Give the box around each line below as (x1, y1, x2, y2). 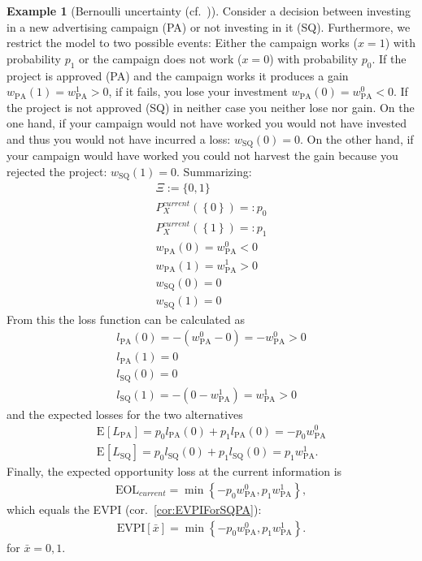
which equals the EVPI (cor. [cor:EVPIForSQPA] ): (7, 500, 262, 517)
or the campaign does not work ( (79, 50, 242, 67)
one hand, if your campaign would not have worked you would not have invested (7, 114, 407, 132)
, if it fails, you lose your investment (108, 83, 288, 100)
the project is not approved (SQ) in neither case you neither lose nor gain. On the (7, 98, 415, 115)
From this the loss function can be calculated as (7, 310, 245, 327)
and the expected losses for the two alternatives (7, 405, 243, 422)
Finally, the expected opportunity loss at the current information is (7, 463, 342, 480)
